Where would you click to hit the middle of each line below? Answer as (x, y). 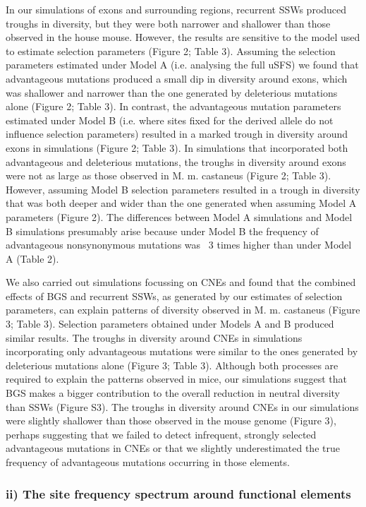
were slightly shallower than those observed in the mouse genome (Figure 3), (171, 420)
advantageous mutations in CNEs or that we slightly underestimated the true (173, 448)
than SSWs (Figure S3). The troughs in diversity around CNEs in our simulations (182, 406)
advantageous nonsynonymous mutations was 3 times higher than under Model (179, 245)
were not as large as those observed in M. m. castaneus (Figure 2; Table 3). (169, 175)
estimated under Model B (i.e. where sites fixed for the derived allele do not (170, 120)
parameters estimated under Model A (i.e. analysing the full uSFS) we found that (182, 65)
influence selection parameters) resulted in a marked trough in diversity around (177, 134)
